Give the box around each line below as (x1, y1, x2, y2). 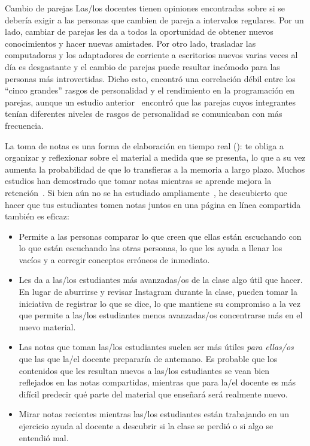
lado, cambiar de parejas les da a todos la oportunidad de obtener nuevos (5, 25, 273, 38)
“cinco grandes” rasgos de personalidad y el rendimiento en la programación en (5, 84, 294, 97)
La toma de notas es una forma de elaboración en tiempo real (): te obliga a (5, 139, 284, 152)
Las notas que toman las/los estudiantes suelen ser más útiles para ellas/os (19, 340, 294, 353)
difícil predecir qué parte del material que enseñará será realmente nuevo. (19, 387, 288, 400)
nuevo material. (19, 320, 76, 333)
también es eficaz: (5, 210, 69, 222)
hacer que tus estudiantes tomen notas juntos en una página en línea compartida (5, 198, 301, 210)
